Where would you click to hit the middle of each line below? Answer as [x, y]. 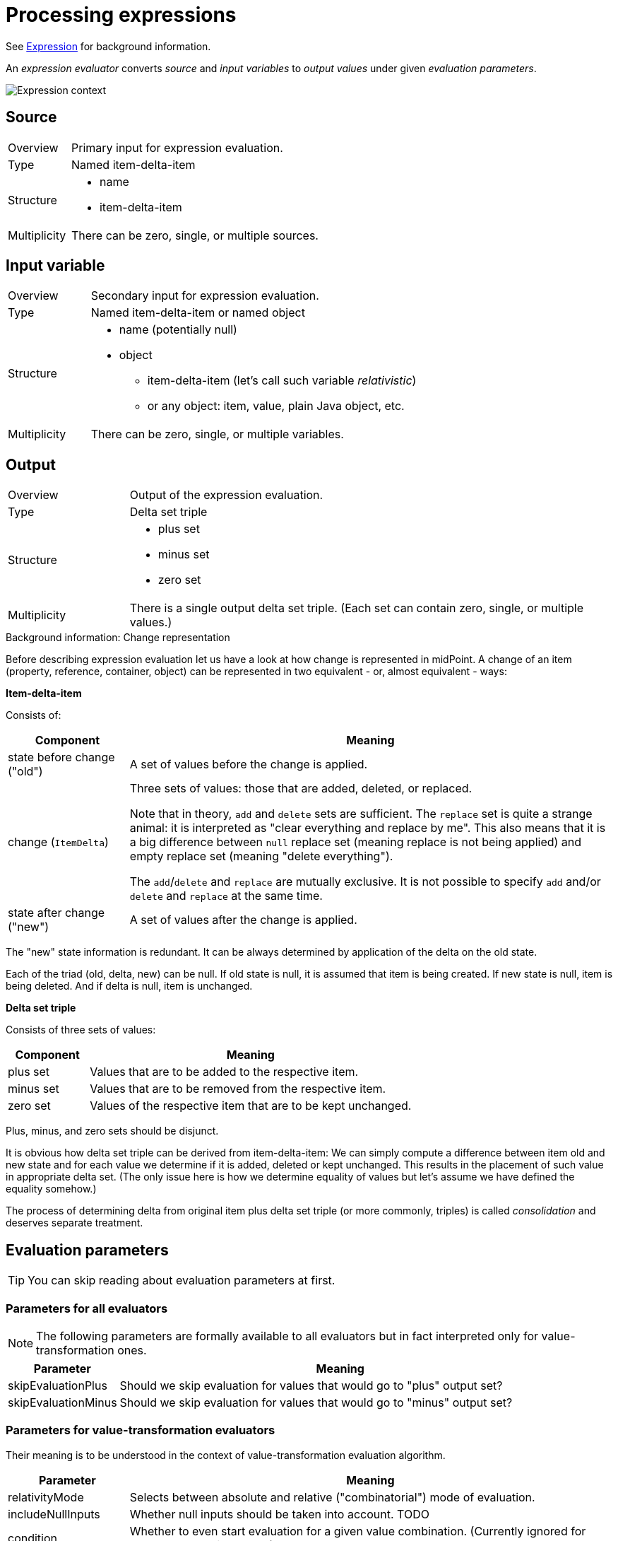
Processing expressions [121, 15]
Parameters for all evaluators [87, 1308]
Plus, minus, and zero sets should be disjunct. [112, 1131]
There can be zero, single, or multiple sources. [195, 235]
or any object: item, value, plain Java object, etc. [276, 406]
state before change [61, 757]
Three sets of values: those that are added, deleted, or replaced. [301, 789]
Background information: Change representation [118, 638]
